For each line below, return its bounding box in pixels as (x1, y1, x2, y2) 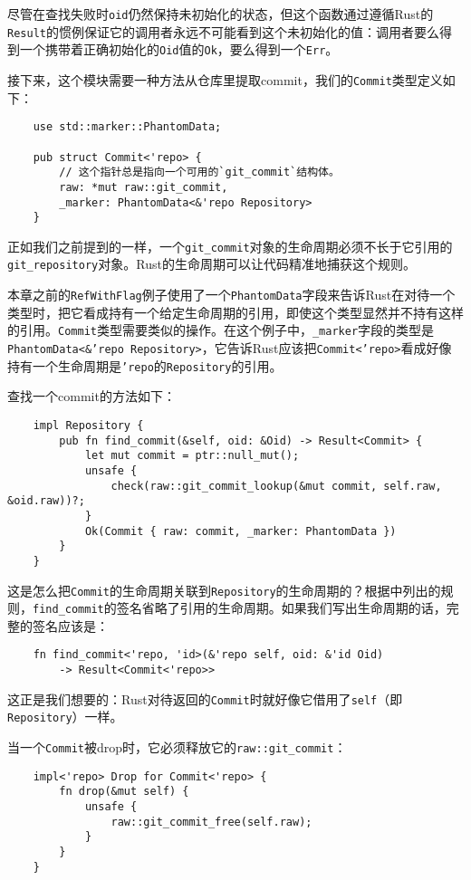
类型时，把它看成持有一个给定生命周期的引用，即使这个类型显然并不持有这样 (7, 302, 464, 321)
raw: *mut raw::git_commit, (59, 180, 228, 194)
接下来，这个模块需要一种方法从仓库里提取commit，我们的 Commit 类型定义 (7, 70, 443, 89)
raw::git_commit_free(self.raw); (111, 815, 312, 828)
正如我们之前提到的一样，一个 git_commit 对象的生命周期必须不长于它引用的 (7, 236, 453, 255)
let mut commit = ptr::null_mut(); (84, 449, 300, 463)
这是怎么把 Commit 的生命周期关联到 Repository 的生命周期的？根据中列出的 (7, 580, 441, 599)
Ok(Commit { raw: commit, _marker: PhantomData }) (84, 524, 397, 538)
